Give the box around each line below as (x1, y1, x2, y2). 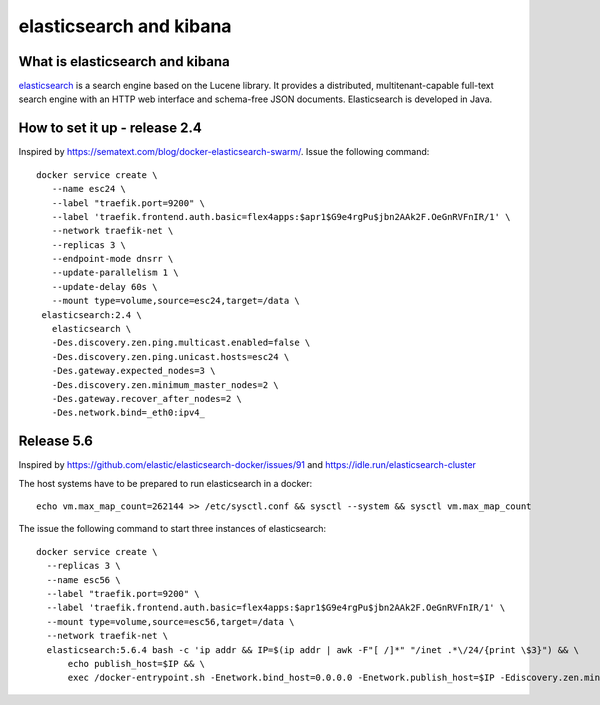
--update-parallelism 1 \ (51, 267, 179, 279)
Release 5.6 (18, 433, 94, 450)
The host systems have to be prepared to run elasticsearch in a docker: (18, 477, 313, 489)
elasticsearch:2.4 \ (41, 309, 142, 320)
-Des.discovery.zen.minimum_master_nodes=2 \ (51, 379, 279, 390)
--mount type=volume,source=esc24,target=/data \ (51, 295, 300, 307)
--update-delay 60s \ (51, 281, 158, 292)
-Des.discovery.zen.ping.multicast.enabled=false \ (51, 337, 311, 349)
